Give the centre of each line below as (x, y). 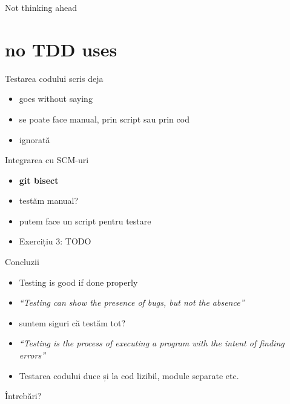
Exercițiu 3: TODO (55, 241)
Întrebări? (23, 396)
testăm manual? (49, 200)
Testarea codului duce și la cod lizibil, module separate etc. (129, 375)
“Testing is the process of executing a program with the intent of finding (152, 343)
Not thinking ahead (41, 7)
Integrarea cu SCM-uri (47, 160)
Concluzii (22, 262)
